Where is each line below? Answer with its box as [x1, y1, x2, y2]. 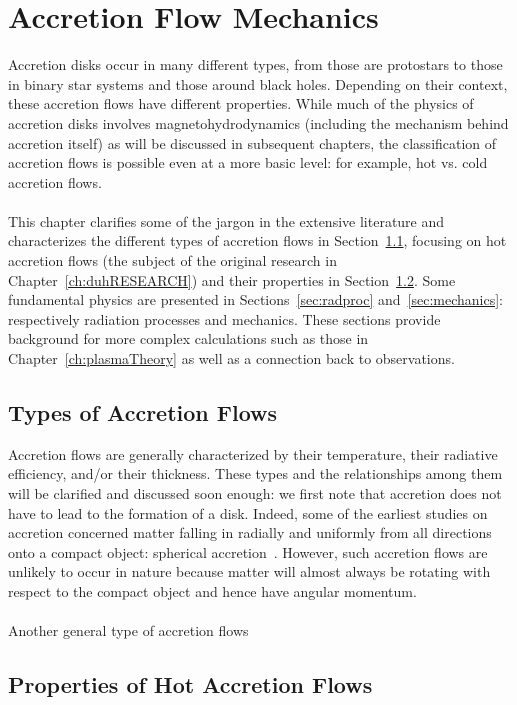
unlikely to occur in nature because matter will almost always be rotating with [8, 561, 491, 582]
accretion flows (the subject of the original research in [8, 250, 337, 271]
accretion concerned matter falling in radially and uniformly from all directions [8, 522, 492, 543]
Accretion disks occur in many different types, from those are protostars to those [8, 54, 503, 75]
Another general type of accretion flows [8, 620, 249, 641]
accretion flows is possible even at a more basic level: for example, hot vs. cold [8, 152, 488, 173]
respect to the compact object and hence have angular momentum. [8, 580, 417, 601]
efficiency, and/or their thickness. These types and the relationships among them [8, 463, 503, 484]
